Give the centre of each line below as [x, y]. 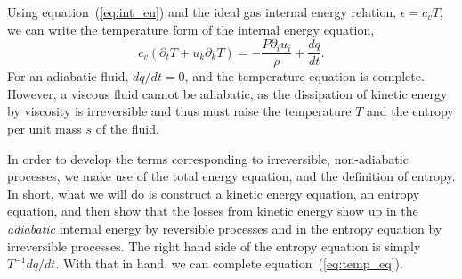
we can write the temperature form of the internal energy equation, [191, 29]
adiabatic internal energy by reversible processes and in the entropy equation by [225, 228]
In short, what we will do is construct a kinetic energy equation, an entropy [214, 193]
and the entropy [410, 111]
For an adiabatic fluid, [68, 76]
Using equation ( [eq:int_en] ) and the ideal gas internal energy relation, [202, 12]
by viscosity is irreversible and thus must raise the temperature [179, 111]
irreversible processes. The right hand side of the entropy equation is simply [214, 246]
